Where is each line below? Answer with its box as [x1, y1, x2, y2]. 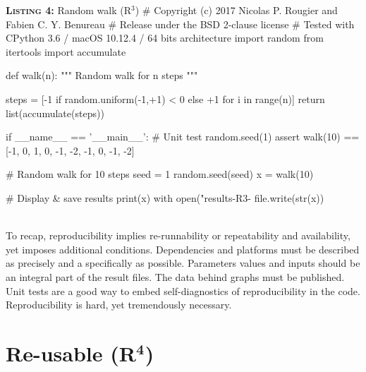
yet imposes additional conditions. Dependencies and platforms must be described [6, 241, 360, 256]
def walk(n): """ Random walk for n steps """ [6, 68, 198, 83]
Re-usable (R [6, 338, 136, 367]
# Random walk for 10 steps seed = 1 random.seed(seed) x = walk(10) [6, 167, 314, 181]
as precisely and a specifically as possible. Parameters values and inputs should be [6, 256, 360, 270]
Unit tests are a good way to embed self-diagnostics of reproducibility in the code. [6, 283, 360, 298]
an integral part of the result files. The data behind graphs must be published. [6, 269, 345, 284]
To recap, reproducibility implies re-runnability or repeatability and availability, [6, 228, 350, 243]
